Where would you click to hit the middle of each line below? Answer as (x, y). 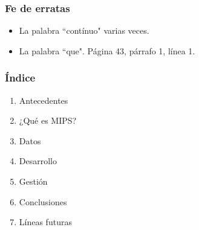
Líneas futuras (45, 222)
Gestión (33, 181)
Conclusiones (43, 201)
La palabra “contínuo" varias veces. (84, 30)
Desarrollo (38, 161)
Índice (20, 78)
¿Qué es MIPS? (48, 120)
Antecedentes (44, 100)
